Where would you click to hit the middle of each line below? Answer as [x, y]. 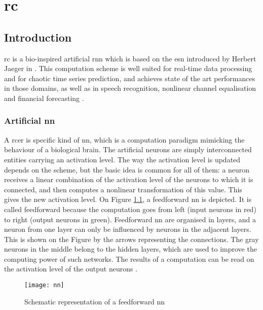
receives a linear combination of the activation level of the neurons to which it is [129, 179]
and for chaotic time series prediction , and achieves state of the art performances [130, 78]
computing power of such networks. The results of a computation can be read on [129, 259]
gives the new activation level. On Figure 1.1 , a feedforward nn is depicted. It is [128, 199]
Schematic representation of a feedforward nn [95, 301]
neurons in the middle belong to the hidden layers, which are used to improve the [130, 249]
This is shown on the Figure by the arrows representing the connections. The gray [131, 239]
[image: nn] [44, 285]
